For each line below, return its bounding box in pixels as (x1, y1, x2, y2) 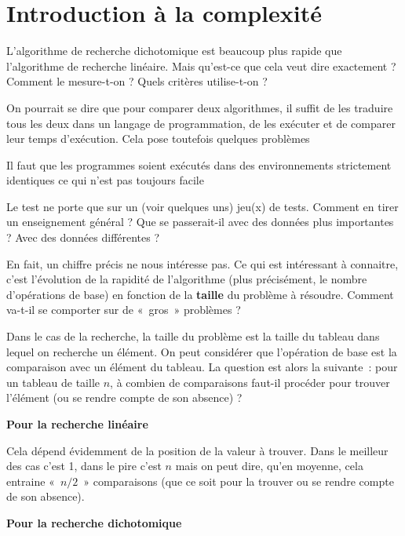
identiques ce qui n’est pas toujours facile (6, 172, 204, 188)
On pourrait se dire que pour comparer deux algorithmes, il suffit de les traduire (6, 99, 393, 115)
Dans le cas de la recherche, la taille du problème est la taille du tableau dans (6, 328, 380, 345)
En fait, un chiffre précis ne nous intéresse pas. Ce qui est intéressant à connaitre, (6, 255, 399, 272)
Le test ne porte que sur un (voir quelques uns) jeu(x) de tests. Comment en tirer (6, 198, 399, 214)
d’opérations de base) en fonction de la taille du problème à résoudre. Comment (6, 286, 394, 302)
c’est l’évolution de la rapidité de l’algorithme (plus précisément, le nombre (6, 271, 367, 287)
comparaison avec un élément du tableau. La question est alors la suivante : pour (6, 359, 398, 375)
